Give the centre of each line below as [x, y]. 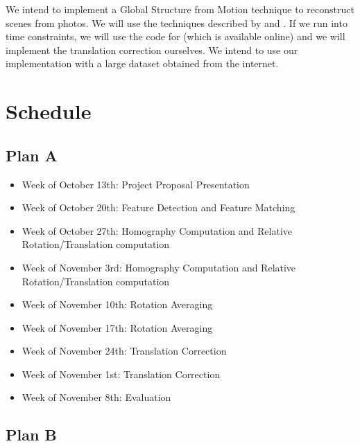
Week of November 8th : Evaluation [96, 397]
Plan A [32, 155]
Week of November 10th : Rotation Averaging [117, 304]
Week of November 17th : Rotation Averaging [117, 327]
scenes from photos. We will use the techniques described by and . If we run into [177, 23]
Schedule [49, 111]
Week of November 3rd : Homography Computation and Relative [159, 267]
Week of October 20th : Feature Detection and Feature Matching [158, 207]
